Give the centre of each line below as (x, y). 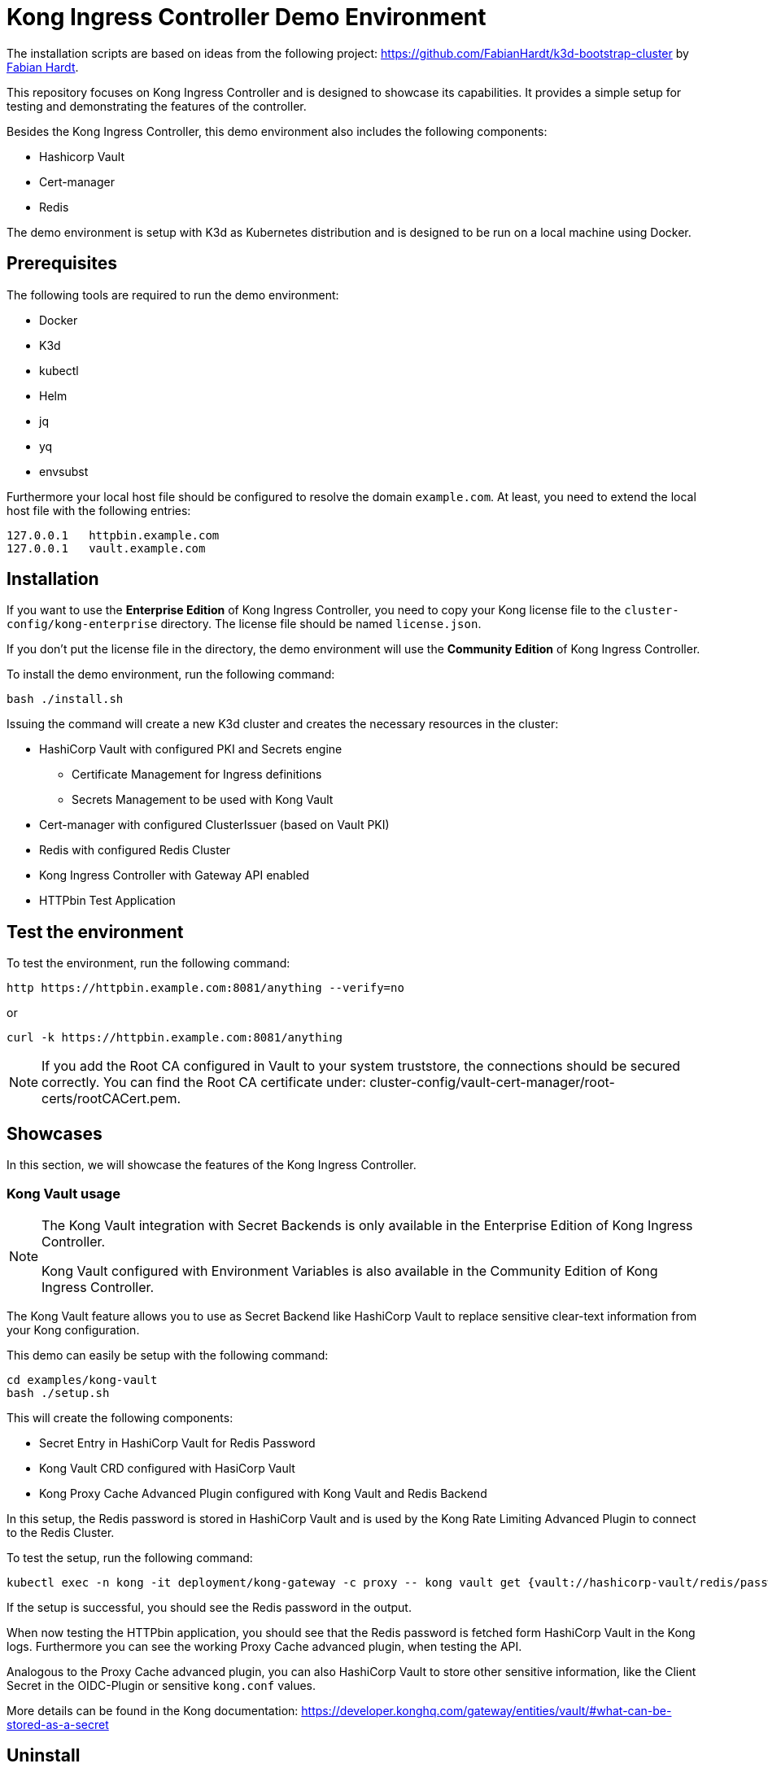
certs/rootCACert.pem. (111, 1099)
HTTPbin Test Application (107, 901)
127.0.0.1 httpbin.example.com (113, 535)
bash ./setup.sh (58, 1393)
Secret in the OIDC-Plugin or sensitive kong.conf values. (161, 1685)
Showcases (55, 1133)
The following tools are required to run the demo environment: (173, 295)
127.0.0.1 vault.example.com (106, 548)
